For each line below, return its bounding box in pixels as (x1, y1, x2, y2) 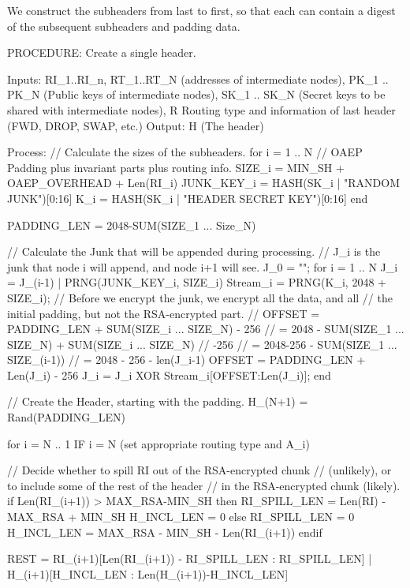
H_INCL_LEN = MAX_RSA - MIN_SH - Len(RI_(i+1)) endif (7, 523, 322, 540)
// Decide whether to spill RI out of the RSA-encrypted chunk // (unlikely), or (7, 462, 392, 478)
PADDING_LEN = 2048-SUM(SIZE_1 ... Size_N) (7, 216, 256, 233)
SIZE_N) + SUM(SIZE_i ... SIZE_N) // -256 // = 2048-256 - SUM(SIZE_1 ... (7, 335, 397, 352)
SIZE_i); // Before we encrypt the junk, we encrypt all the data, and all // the (7, 289, 393, 305)
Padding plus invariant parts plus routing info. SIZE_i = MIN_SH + (7, 159, 345, 175)
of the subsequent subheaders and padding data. (7, 17, 240, 34)
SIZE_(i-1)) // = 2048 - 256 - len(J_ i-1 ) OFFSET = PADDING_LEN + (7, 351, 366, 368)
